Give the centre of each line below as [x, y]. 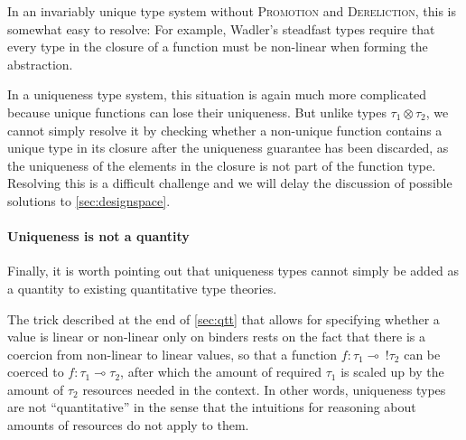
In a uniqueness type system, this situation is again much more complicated [217, 94]
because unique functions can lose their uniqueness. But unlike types [197, 112]
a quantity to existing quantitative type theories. [142, 288]
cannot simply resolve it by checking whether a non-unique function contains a [225, 130]
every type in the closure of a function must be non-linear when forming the [218, 47]
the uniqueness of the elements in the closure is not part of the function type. [222, 165]
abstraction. [40, 64]
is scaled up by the [392, 372]
